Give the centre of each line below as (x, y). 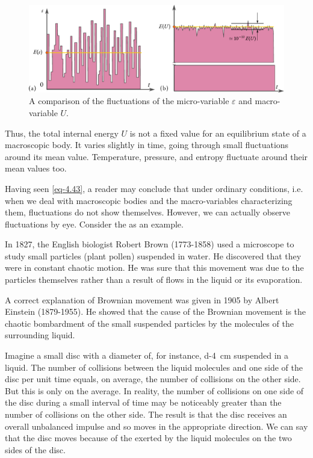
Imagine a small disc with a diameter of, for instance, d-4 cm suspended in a (147, 355)
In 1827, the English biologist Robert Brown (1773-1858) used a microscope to (150, 244)
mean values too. (36, 168)
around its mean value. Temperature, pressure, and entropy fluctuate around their (156, 156)
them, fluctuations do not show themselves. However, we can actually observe (148, 212)
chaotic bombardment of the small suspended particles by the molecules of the (149, 323)
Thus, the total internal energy (62, 133)
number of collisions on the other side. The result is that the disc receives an (146, 414)
